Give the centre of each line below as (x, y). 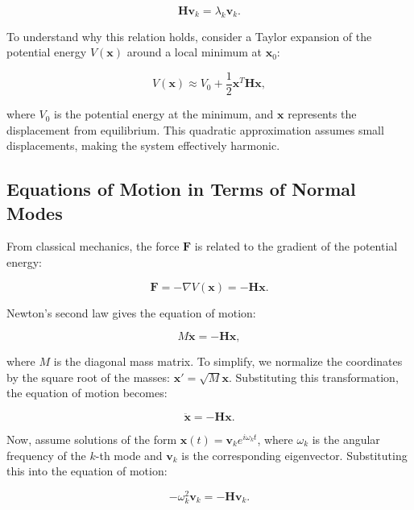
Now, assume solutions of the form (92, 439)
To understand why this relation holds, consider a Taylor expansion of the (189, 36)
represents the (322, 114)
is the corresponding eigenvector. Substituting (294, 455)
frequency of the (46, 455)
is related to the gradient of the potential (296, 246)
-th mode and (129, 455)
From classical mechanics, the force (93, 246)
